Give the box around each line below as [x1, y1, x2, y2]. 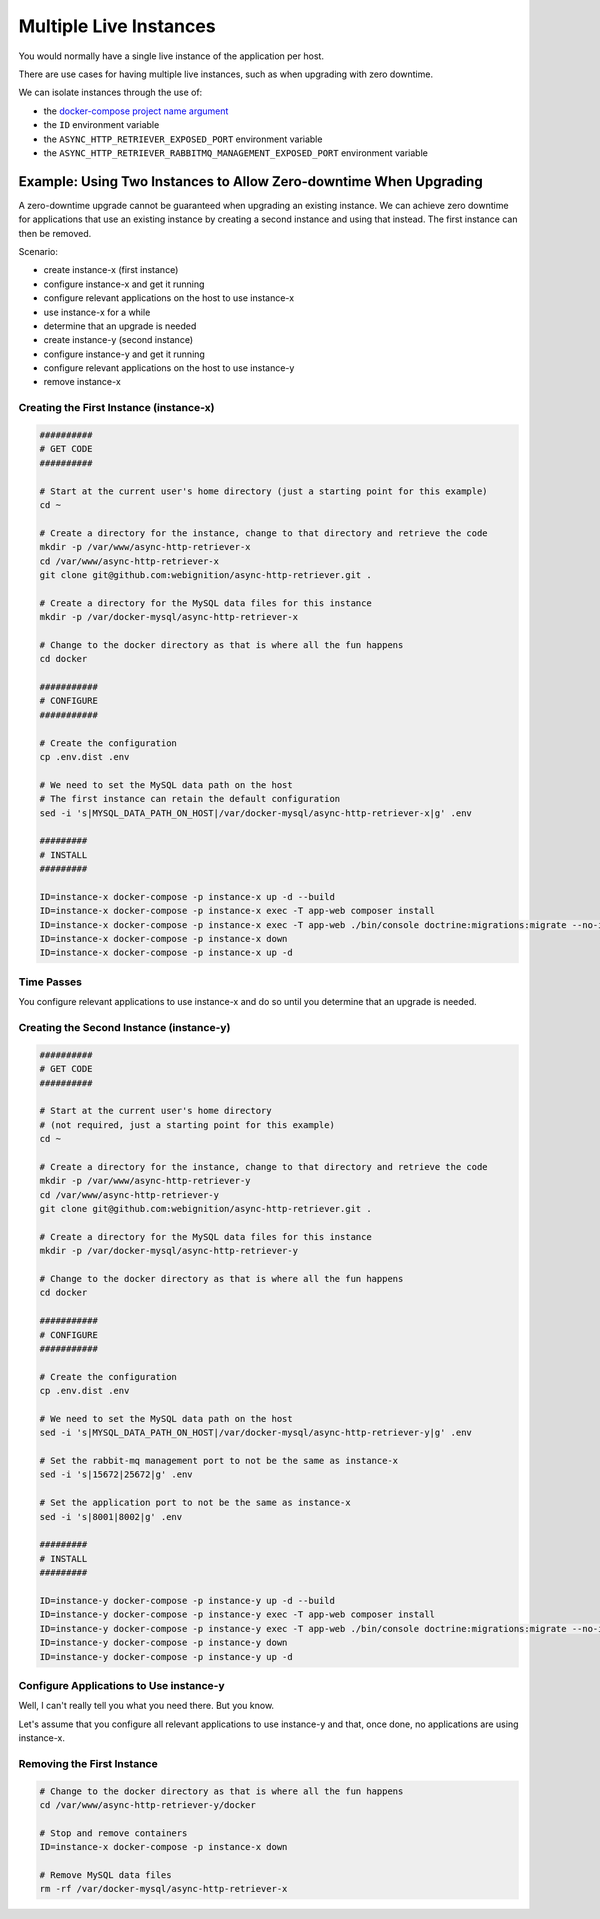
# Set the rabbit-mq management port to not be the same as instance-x [39, 1455, 399, 1467]
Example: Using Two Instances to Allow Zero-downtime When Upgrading [18, 173, 484, 190]
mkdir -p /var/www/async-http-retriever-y [39, 1175, 251, 1187]
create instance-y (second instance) [43, 334, 194, 346]
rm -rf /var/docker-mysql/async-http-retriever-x [39, 1883, 288, 1895]
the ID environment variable [43, 119, 160, 131]
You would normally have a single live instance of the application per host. [18, 50, 325, 62]
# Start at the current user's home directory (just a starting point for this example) [39, 485, 489, 497]
